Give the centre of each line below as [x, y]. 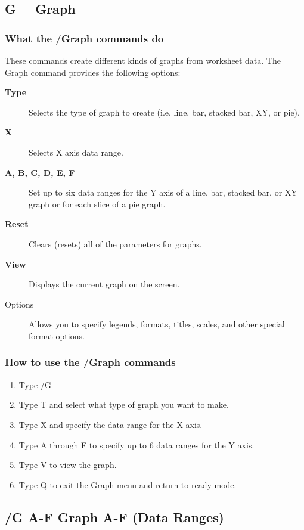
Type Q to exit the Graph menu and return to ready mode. [128, 484]
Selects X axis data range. [76, 152]
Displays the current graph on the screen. [104, 284]
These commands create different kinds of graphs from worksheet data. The [143, 60]
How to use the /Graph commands [90, 362]
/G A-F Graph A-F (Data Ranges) [114, 517]
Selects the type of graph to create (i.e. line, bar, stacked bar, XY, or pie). [164, 112]
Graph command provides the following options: [93, 72]
